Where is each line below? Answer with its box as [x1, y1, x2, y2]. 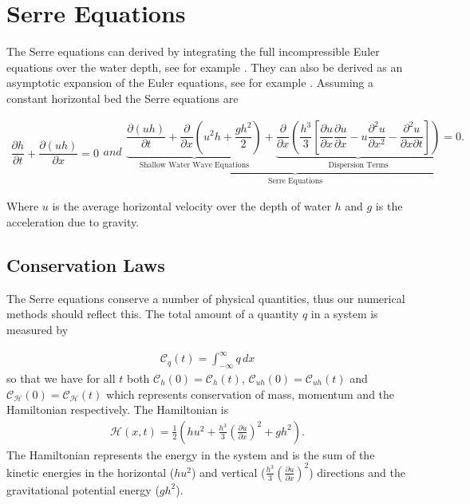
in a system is [310, 305, 378, 322]
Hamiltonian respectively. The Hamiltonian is [6, 401, 229, 418]
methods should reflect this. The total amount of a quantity [6, 305, 299, 322]
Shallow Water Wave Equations [139, 161, 250, 170]
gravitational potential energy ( [6, 481, 160, 498]
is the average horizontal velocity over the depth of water [52, 198, 331, 215]
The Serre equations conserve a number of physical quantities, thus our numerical [6, 289, 405, 306]
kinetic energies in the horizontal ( [6, 463, 175, 480]
